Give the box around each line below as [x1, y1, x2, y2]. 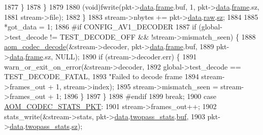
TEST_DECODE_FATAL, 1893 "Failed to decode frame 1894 [4, 71, 199, 82]
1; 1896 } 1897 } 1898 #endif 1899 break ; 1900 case [56, 91, 216, 102]
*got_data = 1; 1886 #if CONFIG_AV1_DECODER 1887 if [4, 21, 196, 32]
